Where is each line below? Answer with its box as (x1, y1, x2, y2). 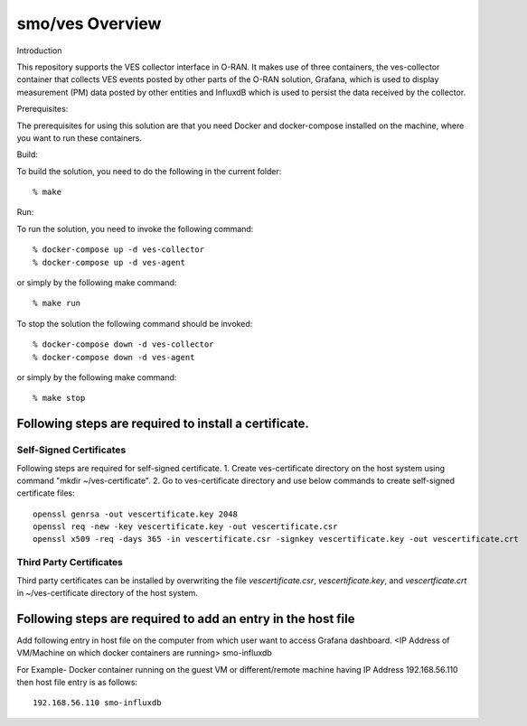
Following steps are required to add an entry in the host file (16, 610, 356, 627)
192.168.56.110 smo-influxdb (33, 698, 162, 708)
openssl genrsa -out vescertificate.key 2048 (33, 508, 239, 519)
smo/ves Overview (16, 14, 162, 33)
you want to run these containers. (16, 132, 143, 144)
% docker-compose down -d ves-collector (33, 340, 214, 349)
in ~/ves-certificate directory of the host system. (16, 588, 199, 598)
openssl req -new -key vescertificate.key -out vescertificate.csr (33, 522, 338, 532)
